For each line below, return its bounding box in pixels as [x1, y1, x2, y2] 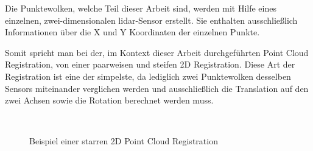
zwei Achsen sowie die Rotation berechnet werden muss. [5, 94, 214, 107]
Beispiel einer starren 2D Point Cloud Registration [29, 135, 218, 147]
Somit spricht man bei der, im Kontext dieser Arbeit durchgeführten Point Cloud [5, 46, 309, 58]
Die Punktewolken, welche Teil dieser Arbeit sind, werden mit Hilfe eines [5, 2, 276, 14]
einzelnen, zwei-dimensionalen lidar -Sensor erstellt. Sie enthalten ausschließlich [5, 13, 298, 26]
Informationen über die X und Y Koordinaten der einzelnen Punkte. [5, 26, 260, 38]
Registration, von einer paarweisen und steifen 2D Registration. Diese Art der [5, 58, 295, 71]
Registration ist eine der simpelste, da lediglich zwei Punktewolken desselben [5, 69, 291, 82]
